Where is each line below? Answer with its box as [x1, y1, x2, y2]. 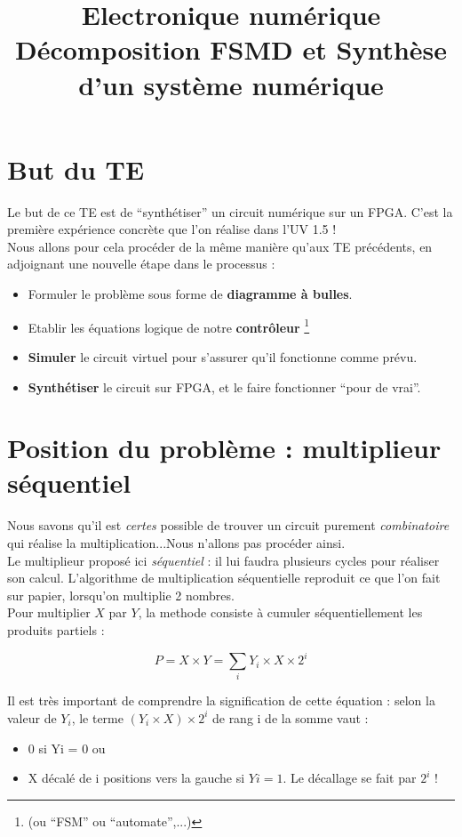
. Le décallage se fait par [283, 769, 417, 787]
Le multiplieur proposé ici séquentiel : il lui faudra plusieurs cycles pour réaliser [7, 551, 440, 569]
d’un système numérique [78, 66, 384, 102]
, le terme [71, 708, 123, 727]
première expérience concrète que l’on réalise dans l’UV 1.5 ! [7, 220, 337, 238]
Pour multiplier [7, 603, 91, 622]
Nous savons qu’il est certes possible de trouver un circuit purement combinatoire [7, 516, 450, 535]
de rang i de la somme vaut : [211, 708, 369, 727]
